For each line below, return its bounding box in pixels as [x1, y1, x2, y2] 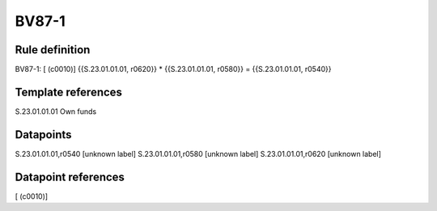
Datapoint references [15, 170, 125, 184]
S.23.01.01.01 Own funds [15, 106, 97, 116]
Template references [15, 85, 123, 99]
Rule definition [15, 43, 91, 57]
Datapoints [15, 128, 72, 141]
